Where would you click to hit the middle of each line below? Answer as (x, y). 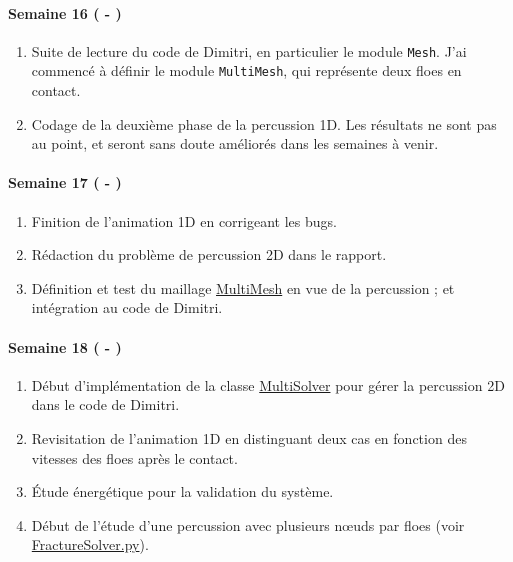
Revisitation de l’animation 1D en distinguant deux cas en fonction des (249, 438)
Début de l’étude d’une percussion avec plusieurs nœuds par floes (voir (248, 524)
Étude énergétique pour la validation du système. (182, 491)
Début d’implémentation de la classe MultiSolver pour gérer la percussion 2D (268, 384)
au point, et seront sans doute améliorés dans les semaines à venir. (235, 143)
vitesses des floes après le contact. (134, 457)
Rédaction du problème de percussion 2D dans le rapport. (209, 254)
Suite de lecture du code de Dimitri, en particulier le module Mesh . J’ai (249, 50)
